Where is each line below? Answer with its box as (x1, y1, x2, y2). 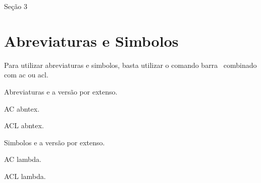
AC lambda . (4, 154, 41, 164)
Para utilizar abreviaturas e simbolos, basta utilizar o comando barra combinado (4, 59, 257, 70)
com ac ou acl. (4, 69, 48, 80)
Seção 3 (4, 1, 27, 11)
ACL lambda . (4, 170, 46, 181)
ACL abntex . (4, 120, 44, 131)
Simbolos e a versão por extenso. (4, 137, 105, 147)
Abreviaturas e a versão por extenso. (4, 86, 118, 97)
